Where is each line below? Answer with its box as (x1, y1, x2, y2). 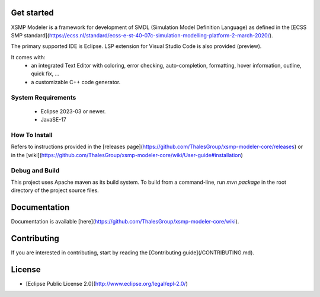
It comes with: (11, 53, 46, 60)
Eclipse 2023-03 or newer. (40, 107, 106, 115)
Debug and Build (11, 166, 60, 174)
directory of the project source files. (11, 187, 99, 194)
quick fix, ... (31, 70, 60, 77)
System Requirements (11, 93, 76, 101)
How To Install (11, 130, 53, 139)
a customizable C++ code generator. (31, 78, 121, 85)
